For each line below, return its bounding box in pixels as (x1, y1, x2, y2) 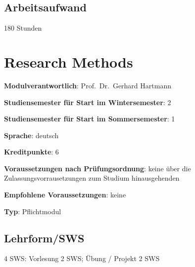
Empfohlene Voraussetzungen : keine (4, 190, 126, 200)
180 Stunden (4, 23, 42, 33)
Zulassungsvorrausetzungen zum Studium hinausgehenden (4, 173, 180, 183)
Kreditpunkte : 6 (4, 147, 59, 157)
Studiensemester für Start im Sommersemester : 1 (4, 114, 175, 124)
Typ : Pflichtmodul (4, 206, 61, 216)
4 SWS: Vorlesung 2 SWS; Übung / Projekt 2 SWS (4, 253, 160, 264)
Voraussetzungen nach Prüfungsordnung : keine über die (4, 163, 191, 173)
